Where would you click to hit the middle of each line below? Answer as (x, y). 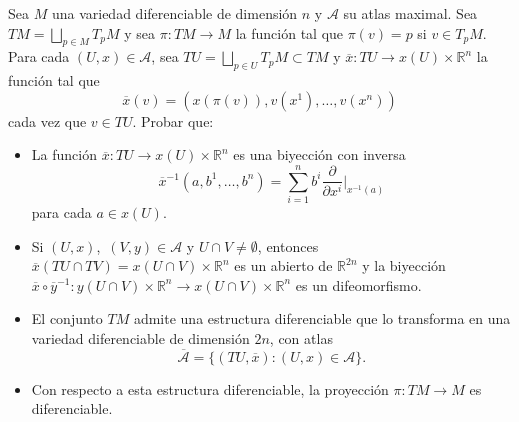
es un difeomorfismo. (358, 284)
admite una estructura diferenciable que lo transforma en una (322, 318)
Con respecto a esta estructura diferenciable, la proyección (210, 388)
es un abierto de (283, 265)
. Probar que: (173, 120)
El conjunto (67, 318)
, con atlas (301, 338)
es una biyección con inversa (319, 154)
